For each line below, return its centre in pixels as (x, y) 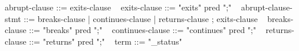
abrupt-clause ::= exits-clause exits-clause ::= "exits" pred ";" (118, 7)
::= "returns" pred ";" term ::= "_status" (106, 41)
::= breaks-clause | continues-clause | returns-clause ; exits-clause (141, 18)
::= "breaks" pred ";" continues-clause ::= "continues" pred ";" (143, 30)
